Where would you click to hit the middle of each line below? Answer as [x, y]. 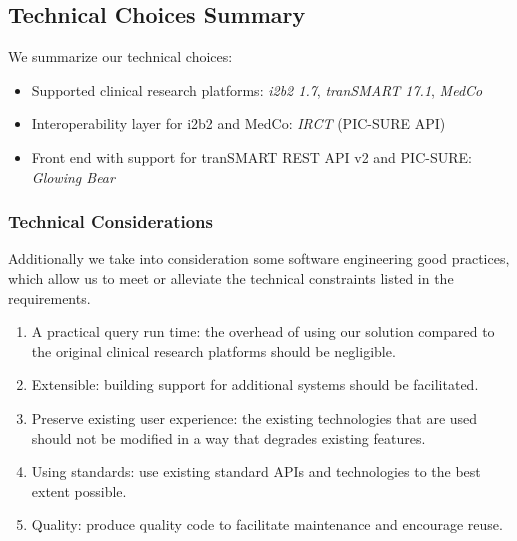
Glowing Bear [73, 176]
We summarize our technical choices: [120, 56]
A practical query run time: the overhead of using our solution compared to [263, 331]
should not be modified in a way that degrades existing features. [228, 437]
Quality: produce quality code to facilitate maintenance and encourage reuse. [267, 524]
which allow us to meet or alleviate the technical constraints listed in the [231, 277]
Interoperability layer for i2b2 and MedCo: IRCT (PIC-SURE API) [238, 123]
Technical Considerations [110, 221]
